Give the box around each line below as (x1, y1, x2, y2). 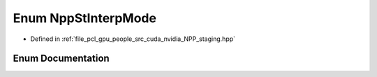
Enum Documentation (13, 53, 110, 65)
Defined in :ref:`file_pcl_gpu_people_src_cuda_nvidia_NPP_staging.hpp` (30, 35, 236, 43)
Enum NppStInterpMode (13, 10, 157, 26)
